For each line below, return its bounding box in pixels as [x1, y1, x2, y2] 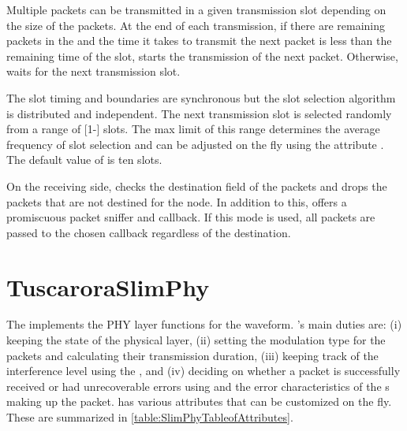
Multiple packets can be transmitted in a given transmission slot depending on [6, 2, 386, 17]
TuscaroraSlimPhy [6, 270, 210, 303]
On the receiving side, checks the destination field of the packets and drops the [6, 177, 387, 194]
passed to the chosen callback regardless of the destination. [6, 224, 291, 240]
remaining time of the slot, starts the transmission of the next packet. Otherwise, [6, 47, 398, 64]
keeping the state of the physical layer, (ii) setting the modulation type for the [6, 332, 386, 348]
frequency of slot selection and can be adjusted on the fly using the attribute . [6, 136, 384, 152]
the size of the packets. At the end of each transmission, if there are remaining [6, 17, 385, 33]
